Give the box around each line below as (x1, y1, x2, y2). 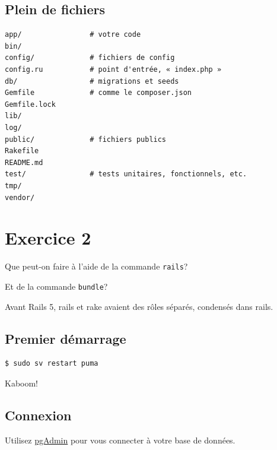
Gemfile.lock (5, 100, 56, 109)
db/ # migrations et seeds (5, 77, 179, 85)
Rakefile (5, 147, 39, 156)
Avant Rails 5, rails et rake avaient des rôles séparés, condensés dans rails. (5, 300, 273, 312)
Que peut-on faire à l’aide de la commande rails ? (5, 260, 188, 272)
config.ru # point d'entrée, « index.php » (5, 65, 222, 74)
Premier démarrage (5, 329, 126, 347)
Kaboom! (5, 376, 39, 389)
